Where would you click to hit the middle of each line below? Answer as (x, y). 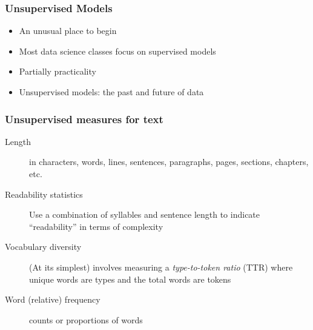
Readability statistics (44, 194)
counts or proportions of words (86, 319)
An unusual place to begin (68, 31)
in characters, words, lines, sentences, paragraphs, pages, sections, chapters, (169, 162)
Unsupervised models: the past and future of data (111, 92)
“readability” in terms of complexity (96, 226)
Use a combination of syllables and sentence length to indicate (145, 214)
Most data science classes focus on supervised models (117, 51)
